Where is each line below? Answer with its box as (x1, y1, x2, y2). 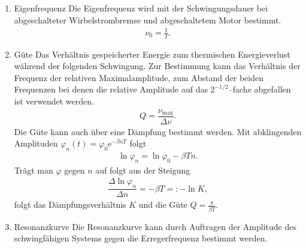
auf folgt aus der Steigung (95, 163, 190, 176)
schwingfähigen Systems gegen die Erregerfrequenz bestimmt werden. (14, 232, 268, 244)
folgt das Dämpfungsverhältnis (14, 198, 126, 211)
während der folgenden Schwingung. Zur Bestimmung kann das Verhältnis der (14, 59, 301, 72)
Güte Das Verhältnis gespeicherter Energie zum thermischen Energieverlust (14, 47, 290, 60)
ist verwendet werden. (14, 94, 94, 107)
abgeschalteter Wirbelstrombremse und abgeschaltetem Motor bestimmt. (14, 13, 281, 26)
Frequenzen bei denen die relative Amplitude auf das (14, 83, 208, 95)
